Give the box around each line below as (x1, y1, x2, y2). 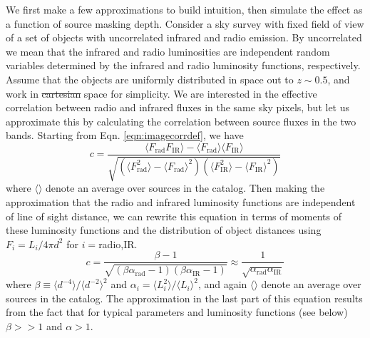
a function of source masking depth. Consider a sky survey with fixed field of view (6, 16, 364, 31)
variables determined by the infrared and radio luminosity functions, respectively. (6, 58, 361, 73)
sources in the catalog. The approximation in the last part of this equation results (6, 290, 363, 305)
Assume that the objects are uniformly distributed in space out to (6, 71, 294, 86)
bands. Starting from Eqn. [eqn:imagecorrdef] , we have (6, 128, 244, 143)
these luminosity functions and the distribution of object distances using (6, 222, 322, 237)
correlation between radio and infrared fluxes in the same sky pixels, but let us (6, 100, 350, 115)
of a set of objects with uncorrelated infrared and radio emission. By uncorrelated (6, 30, 362, 45)
